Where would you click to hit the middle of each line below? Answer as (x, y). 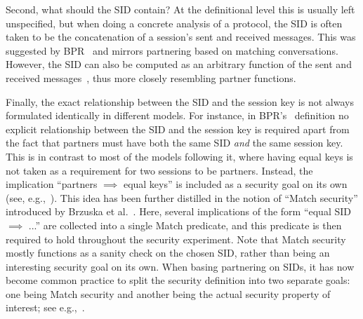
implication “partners (52, 184)
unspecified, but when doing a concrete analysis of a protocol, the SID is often (174, 23)
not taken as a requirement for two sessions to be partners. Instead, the (159, 170)
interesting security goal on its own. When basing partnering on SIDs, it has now (180, 266)
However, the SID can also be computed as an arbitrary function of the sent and (179, 64)
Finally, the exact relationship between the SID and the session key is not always (180, 101)
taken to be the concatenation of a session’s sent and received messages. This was (181, 37)
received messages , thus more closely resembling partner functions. (151, 77)
